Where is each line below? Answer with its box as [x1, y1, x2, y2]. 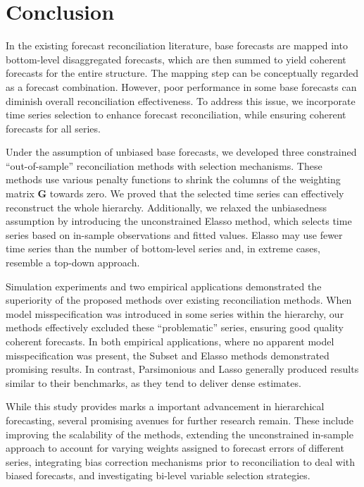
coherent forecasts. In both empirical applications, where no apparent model [6, 334, 334, 348]
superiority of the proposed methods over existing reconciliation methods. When [6, 292, 352, 307]
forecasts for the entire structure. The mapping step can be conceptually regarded [6, 66, 359, 80]
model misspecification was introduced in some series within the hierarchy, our [6, 306, 344, 321]
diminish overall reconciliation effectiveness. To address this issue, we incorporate [6, 93, 356, 108]
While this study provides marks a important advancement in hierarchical [6, 399, 325, 414]
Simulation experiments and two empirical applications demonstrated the [6, 278, 322, 293]
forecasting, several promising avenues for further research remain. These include [6, 412, 353, 427]
